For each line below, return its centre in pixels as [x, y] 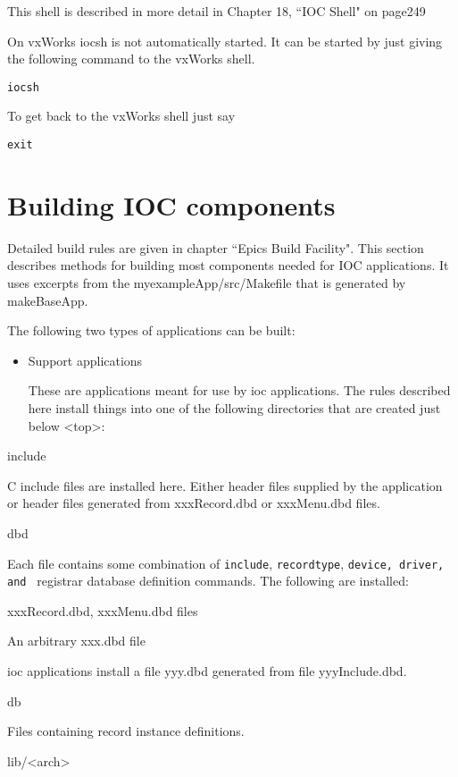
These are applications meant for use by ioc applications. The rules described [239, 390]
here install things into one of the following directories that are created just [234, 407]
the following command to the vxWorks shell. [131, 59]
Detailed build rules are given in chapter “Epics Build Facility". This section [216, 247]
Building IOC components [171, 204]
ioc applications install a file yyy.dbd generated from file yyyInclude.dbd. [207, 671]
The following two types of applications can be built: [151, 330]
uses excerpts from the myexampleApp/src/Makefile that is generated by [207, 283]
